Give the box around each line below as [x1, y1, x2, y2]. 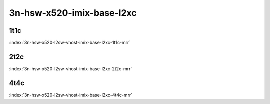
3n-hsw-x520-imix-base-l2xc [9, 7, 137, 18]
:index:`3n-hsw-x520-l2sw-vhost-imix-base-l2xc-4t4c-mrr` [9, 92, 133, 98]
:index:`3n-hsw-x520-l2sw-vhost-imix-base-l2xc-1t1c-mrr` [9, 40, 131, 46]
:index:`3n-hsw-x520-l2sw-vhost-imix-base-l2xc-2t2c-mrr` [9, 65, 132, 72]
